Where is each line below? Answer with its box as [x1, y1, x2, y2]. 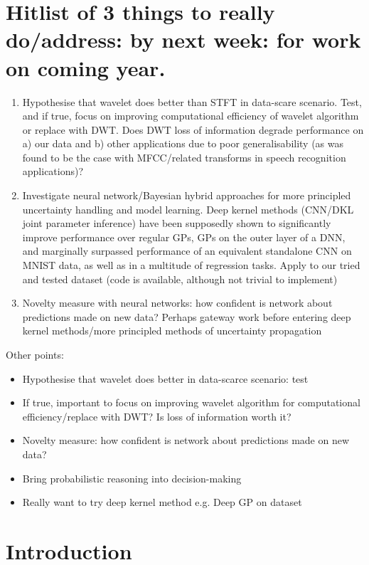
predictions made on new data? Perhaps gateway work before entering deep [22, 309, 351, 324]
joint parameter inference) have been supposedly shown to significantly [22, 216, 331, 231]
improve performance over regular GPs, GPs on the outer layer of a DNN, [22, 229, 346, 244]
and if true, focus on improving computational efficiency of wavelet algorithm [22, 108, 359, 123]
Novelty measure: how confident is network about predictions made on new [22, 433, 350, 448]
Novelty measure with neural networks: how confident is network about [22, 295, 333, 310]
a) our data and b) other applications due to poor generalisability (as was [22, 136, 344, 151]
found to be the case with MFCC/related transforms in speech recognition [22, 149, 346, 164]
